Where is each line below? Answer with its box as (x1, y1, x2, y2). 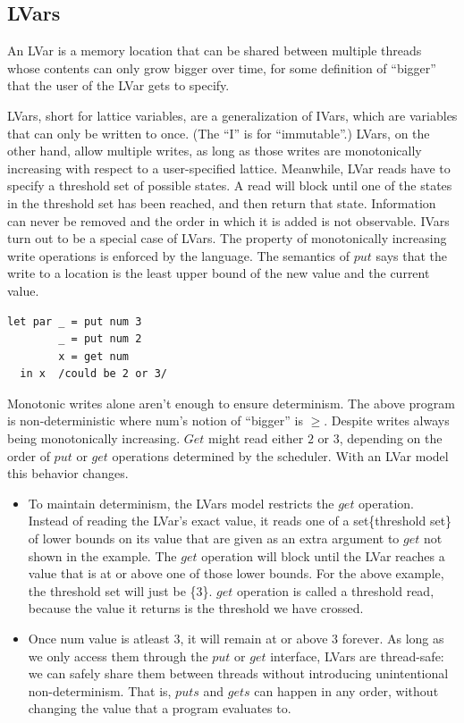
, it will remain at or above (180, 629, 328, 648)
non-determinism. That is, (28, 681, 172, 700)
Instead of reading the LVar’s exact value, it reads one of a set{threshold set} (28, 511, 452, 530)
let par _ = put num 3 (7, 315, 142, 328)
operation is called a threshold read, (237, 581, 434, 600)
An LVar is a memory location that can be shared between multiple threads (7, 41, 422, 60)
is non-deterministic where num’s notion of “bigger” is (7, 411, 303, 430)
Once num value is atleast (28, 629, 170, 648)
